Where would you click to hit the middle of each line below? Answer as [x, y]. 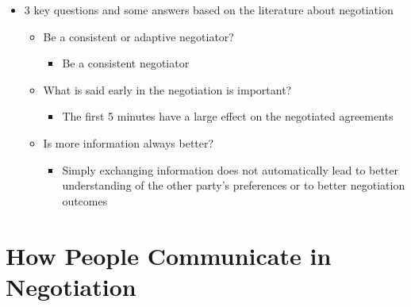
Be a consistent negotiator [126, 63]
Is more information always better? [129, 142]
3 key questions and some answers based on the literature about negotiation [209, 10]
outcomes [85, 200]
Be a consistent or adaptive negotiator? [138, 36]
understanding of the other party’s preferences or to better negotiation [234, 185]
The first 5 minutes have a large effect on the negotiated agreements [228, 116]
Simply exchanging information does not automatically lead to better [230, 169]
